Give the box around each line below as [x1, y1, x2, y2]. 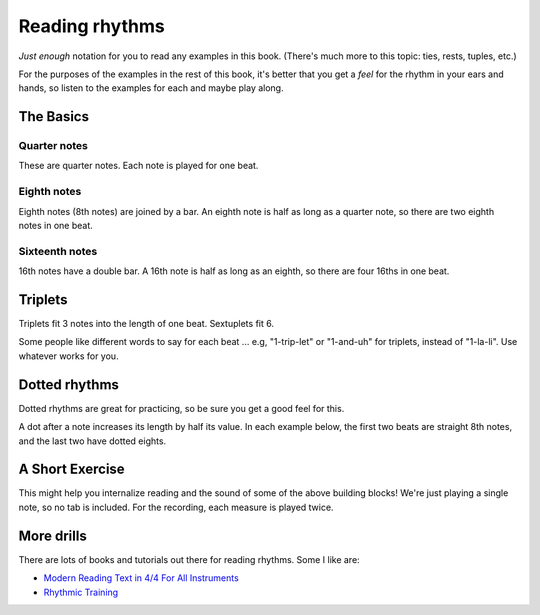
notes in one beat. [18, 220, 94, 232]
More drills [18, 527, 87, 544]
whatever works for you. [18, 350, 119, 362]
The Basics [18, 108, 90, 125]
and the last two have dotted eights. [18, 435, 167, 447]
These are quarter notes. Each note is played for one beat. [18, 160, 259, 172]
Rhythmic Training [43, 586, 119, 598]
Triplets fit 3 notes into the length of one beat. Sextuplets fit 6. [18, 318, 275, 330]
